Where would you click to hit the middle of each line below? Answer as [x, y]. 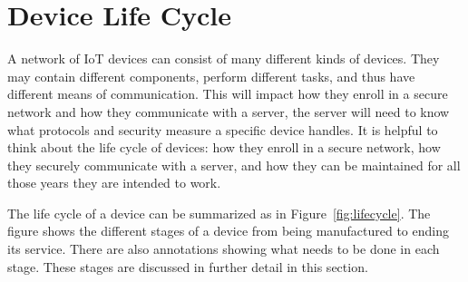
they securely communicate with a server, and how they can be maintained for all [234, 165]
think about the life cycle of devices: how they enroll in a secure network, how [224, 147]
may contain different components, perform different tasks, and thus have [211, 76]
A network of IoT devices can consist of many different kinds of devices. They [224, 58]
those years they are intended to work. [114, 183]
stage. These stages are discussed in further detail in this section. [188, 266]
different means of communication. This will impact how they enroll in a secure [228, 94]
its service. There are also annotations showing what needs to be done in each [224, 249]
